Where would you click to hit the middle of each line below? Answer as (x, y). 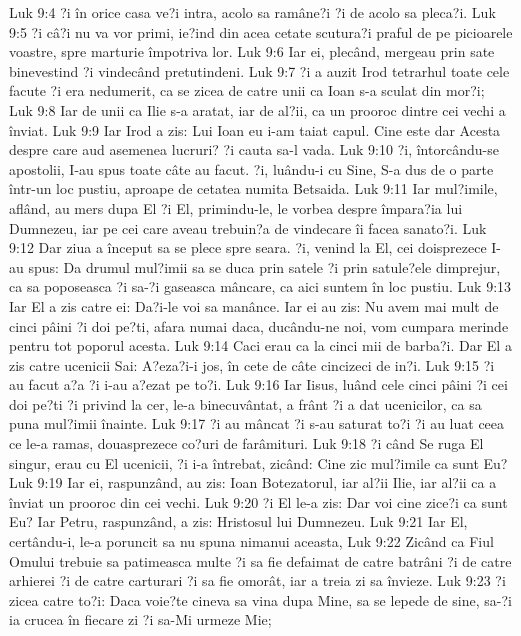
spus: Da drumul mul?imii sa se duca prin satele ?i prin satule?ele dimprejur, (264, 266)
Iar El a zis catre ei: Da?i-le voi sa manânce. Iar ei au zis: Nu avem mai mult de (254, 305)
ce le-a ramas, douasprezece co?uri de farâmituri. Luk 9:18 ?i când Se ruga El (246, 443)
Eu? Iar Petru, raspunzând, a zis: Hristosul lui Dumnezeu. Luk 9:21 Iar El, (238, 521)
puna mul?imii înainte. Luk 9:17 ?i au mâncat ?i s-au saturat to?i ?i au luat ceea (257, 423)
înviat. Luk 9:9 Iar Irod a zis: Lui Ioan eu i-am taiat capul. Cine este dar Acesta (255, 129)
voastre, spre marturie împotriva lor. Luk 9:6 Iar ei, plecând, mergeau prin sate (252, 51)
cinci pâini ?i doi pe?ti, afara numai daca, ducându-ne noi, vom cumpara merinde (259, 325)
